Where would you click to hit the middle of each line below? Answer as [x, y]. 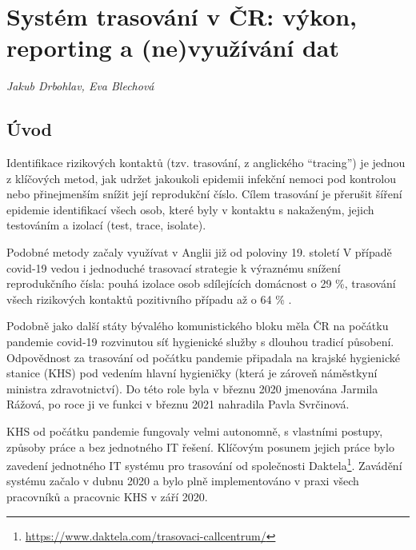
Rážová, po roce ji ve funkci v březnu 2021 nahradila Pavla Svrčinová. [178, 404]
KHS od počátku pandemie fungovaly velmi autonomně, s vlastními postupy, [195, 431]
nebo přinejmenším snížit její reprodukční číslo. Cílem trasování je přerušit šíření [204, 194]
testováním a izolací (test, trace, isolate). [106, 225]
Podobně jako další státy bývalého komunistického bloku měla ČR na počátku [198, 326]
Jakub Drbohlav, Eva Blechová [80, 86]
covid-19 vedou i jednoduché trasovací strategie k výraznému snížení [174, 267]
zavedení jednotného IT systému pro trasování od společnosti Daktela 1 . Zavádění [204, 464]
